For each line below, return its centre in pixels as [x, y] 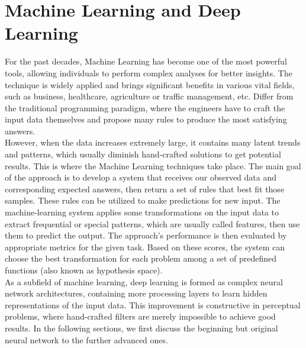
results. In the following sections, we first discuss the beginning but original [141, 328]
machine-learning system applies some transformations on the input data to [142, 212]
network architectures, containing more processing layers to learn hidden [136, 293]
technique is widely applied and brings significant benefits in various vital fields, [150, 84]
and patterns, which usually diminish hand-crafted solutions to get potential [143, 154]
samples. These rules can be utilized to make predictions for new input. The [143, 200]
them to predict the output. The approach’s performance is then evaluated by [146, 235]
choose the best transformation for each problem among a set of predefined [141, 258]
